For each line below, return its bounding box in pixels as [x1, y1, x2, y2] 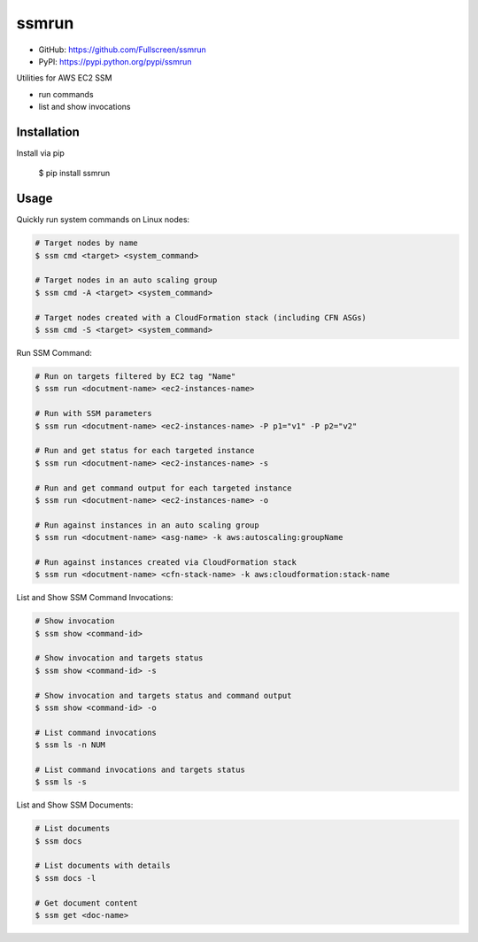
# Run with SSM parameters [35, 408, 152, 419]
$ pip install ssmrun [38, 168, 111, 179]
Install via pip [16, 148, 66, 158]
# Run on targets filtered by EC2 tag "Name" [35, 372, 236, 381]
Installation [16, 124, 80, 139]
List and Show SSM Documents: [16, 799, 134, 810]
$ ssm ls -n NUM [35, 740, 106, 750]
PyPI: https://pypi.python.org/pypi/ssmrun [38, 56, 192, 66]
